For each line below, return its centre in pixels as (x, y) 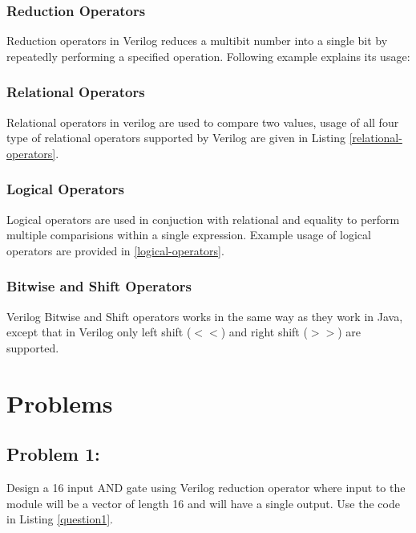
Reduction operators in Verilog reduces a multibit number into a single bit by (197, 41)
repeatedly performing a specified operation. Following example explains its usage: (208, 56)
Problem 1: (53, 454)
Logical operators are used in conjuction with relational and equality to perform (203, 219)
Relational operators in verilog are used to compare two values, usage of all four (203, 122)
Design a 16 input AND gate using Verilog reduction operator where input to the (206, 487)
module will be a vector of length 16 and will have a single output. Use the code (203, 503)
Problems (60, 403)
